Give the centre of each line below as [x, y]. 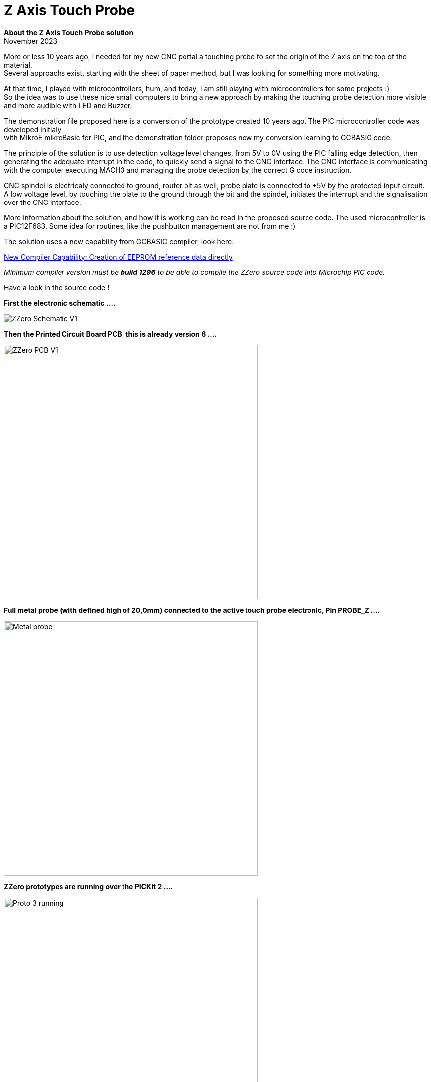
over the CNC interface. [43, 202]
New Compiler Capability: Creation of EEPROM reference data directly [118, 257]
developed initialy [33, 129]
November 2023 [31, 41]
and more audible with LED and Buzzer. [68, 105]
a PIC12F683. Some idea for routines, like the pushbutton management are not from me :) [150, 226]
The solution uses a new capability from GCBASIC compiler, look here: [119, 241]
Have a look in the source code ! [57, 287]
